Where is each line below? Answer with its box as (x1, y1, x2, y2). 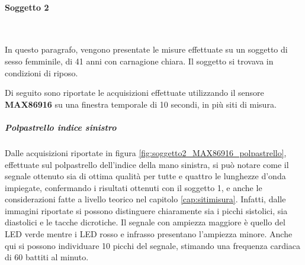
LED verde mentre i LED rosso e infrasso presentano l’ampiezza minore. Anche (5, 228, 293, 240)
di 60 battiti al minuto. (5, 251, 89, 263)
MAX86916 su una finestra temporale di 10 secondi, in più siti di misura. (5, 98, 277, 110)
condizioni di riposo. (5, 66, 78, 79)
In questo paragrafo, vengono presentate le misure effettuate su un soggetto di (5, 43, 288, 56)
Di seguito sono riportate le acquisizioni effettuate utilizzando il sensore (5, 86, 264, 99)
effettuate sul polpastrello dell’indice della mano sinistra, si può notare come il (5, 158, 289, 170)
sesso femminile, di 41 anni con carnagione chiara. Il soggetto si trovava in (5, 54, 274, 67)
